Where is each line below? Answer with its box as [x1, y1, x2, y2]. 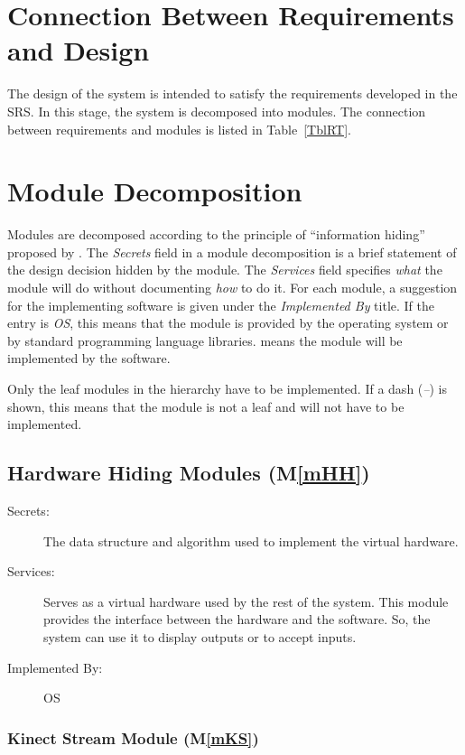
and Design [7, 32, 150, 69]
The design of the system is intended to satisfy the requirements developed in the [7, 84, 458, 103]
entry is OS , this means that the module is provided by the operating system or [7, 313, 449, 332]
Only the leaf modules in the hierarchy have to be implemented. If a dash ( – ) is [7, 378, 447, 397]
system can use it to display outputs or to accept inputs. [43, 627, 357, 646]
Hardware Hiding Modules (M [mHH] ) [7, 459, 370, 487]
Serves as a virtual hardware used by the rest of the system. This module [43, 592, 449, 611]
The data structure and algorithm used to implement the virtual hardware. [43, 531, 459, 550]
